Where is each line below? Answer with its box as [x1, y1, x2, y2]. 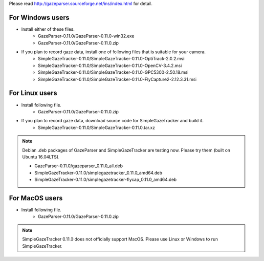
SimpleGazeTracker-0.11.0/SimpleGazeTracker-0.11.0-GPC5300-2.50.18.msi [38, 69, 189, 75]
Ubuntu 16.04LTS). [22, 154, 60, 160]
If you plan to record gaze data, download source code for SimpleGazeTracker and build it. [21, 118, 204, 124]
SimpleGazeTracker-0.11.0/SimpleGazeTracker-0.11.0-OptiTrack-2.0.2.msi [38, 56, 185, 62]
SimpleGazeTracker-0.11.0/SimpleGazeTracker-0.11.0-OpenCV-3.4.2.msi [38, 63, 182, 68]
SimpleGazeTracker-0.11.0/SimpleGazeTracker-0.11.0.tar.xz [38, 125, 155, 130]
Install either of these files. [21, 26, 75, 32]
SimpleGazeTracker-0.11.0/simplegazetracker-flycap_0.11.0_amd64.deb [34, 176, 177, 183]
